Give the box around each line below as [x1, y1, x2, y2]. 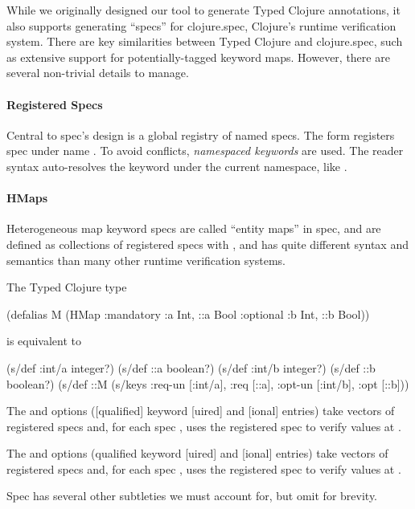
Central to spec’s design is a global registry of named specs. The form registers [6, 126, 395, 143]
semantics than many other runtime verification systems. [6, 251, 286, 268]
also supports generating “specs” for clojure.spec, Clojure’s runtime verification [6, 17, 397, 34]
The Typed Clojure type [6, 279, 127, 295]
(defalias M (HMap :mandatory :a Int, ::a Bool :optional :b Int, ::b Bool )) [6, 305, 370, 322]
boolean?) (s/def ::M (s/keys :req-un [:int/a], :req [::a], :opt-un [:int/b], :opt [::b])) [6, 375, 409, 392]
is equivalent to [6, 332, 82, 349]
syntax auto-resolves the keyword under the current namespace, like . [6, 157, 347, 174]
